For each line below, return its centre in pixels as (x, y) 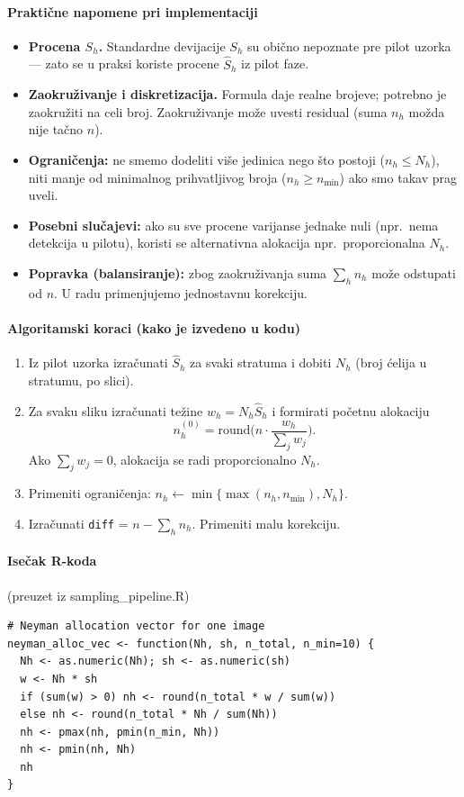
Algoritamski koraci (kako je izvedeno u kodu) (154, 327)
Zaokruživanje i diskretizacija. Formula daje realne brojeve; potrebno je (237, 94)
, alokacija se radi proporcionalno (205, 459)
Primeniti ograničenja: (89, 493)
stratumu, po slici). (81, 380)
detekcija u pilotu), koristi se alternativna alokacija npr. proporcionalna (227, 243)
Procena (54, 45)
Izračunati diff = (78, 523)
